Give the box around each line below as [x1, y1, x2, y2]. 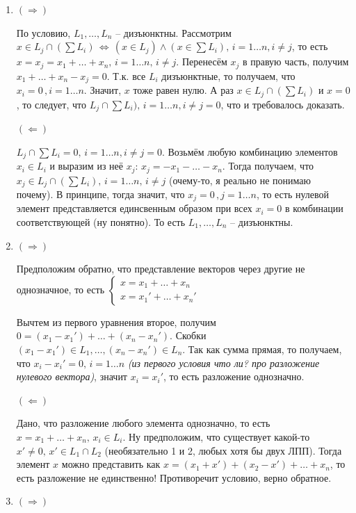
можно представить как [61, 457, 161, 471]
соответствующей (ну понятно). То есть [16, 215, 186, 229]
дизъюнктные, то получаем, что [161, 68, 296, 83]
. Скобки [170, 328, 207, 343]
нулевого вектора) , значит [16, 369, 127, 384]
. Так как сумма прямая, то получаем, [182, 341, 342, 356]
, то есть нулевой [256, 186, 330, 201]
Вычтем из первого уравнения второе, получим [16, 314, 216, 329]
